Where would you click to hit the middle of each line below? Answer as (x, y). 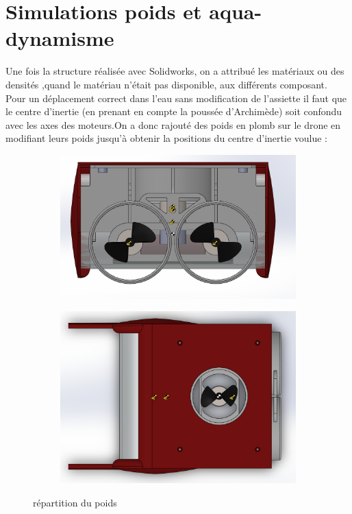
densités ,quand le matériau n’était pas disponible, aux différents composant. (166, 84)
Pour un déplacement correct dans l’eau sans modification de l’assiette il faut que (176, 98)
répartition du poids (75, 502)
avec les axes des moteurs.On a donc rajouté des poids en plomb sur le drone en (173, 124)
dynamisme (60, 38)
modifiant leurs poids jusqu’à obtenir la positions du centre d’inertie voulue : (166, 138)
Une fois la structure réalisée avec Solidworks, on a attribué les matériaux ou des (175, 71)
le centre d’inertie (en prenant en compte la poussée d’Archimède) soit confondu (174, 111)
